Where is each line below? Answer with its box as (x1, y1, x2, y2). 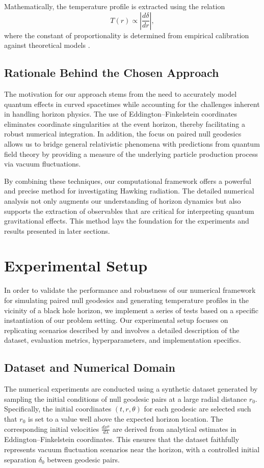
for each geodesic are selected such (144, 403, 251, 414)
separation (4, 454, 37, 464)
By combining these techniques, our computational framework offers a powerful (4, 175, 251, 186)
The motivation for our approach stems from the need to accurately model (4, 88, 237, 99)
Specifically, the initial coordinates (4, 403, 112, 414)
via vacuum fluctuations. (4, 158, 81, 169)
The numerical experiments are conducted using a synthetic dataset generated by (4, 383, 258, 394)
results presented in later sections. (4, 225, 110, 236)
